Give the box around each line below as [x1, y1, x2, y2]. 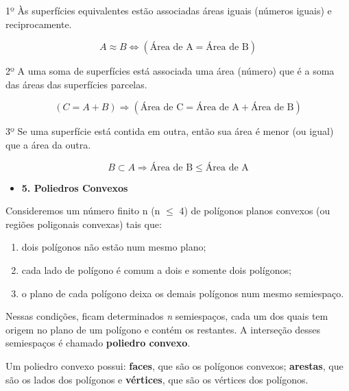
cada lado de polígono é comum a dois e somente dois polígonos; [21, 262, 291, 277]
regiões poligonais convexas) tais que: [5, 216, 162, 231]
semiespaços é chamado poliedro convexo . [5, 336, 191, 350]
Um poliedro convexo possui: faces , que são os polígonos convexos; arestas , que [5, 358, 344, 373]
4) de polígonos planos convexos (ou [179, 203, 330, 218]
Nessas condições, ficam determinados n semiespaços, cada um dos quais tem [5, 309, 328, 323]
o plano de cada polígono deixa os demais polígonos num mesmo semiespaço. [21, 286, 344, 300]
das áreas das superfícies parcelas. [5, 77, 147, 91]
